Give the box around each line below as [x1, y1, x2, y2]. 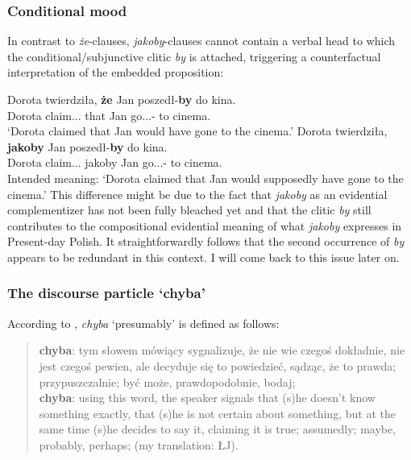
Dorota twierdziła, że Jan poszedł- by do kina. [7, 91, 236, 107]
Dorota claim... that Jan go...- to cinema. [7, 106, 211, 123]
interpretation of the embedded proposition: [7, 64, 224, 81]
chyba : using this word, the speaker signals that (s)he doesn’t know [39, 389, 376, 406]
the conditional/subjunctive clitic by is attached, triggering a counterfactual [7, 48, 381, 64]
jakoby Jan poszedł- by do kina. [7, 138, 168, 155]
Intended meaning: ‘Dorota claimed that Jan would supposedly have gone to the [7, 169, 404, 186]
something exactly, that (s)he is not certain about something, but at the [39, 404, 396, 421]
